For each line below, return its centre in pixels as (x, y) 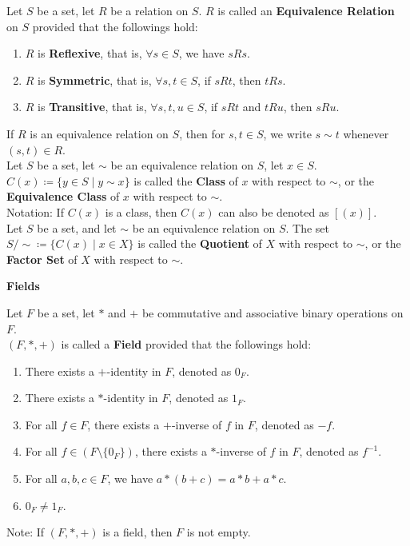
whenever (366, 133)
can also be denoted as (274, 211)
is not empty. (219, 532)
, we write (287, 133)
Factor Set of (42, 259)
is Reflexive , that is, (90, 53)
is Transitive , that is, (92, 107)
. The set (308, 227)
